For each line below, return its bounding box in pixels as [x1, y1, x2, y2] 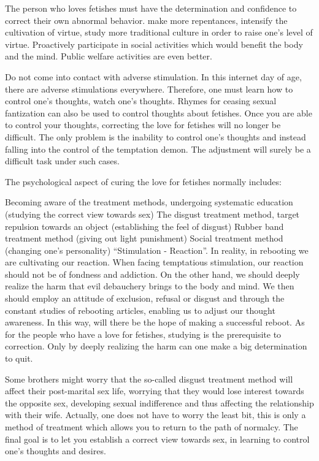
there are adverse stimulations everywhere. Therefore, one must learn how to [5, 82, 293, 95]
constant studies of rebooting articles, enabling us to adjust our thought [5, 303, 275, 316]
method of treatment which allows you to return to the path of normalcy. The [5, 421, 298, 433]
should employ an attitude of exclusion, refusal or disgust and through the [5, 292, 285, 305]
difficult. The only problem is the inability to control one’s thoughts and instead [5, 130, 306, 143]
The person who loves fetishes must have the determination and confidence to [5, 2, 297, 14]
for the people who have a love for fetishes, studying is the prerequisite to [5, 327, 282, 340]
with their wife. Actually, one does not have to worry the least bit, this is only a [5, 408, 306, 421]
